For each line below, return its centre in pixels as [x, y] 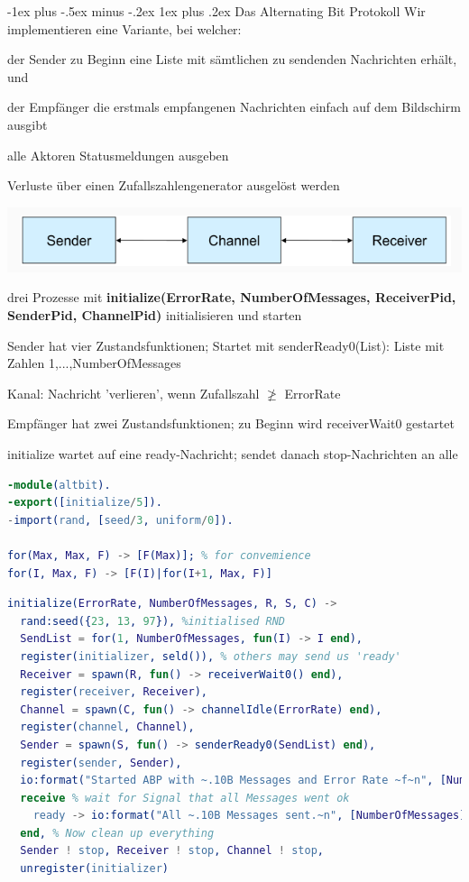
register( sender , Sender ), [101, 763]
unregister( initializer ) [94, 869]
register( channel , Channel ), [107, 727]
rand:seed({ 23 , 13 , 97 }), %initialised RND [152, 621]
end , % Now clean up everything [117, 833]
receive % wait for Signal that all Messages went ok [185, 798]
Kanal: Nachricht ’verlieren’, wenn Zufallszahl [133, 393]
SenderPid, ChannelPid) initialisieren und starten [155, 315]
